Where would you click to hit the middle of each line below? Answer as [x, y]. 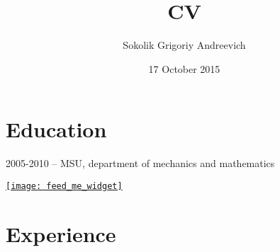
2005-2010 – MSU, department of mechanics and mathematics [140, 163]
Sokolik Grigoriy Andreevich [184, 45]
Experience [61, 233]
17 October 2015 [184, 68]
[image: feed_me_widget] [64, 186]
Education [56, 129]
